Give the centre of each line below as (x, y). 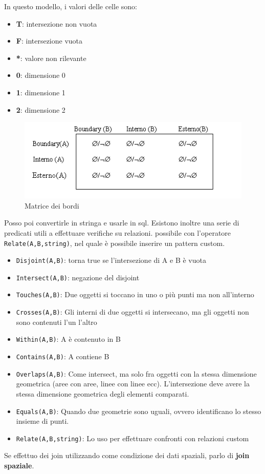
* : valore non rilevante (51, 58)
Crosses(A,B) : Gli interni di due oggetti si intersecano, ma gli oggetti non (132, 312)
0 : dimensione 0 (41, 75)
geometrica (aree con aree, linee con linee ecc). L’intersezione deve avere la (133, 384)
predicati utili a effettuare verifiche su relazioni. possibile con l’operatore (118, 232)
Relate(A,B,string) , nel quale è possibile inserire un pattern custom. (115, 243)
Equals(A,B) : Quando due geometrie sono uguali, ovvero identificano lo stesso (139, 411)
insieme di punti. (42, 421)
